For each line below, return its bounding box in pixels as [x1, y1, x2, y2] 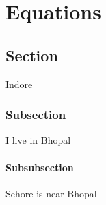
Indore [5, 76, 33, 91]
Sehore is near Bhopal [5, 186, 97, 200]
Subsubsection [5, 160, 74, 174]
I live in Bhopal [5, 133, 71, 147]
